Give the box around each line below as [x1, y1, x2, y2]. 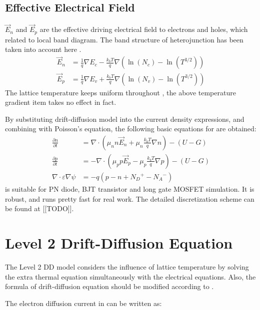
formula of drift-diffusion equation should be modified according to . [5, 281, 214, 292]
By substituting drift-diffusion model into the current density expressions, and [5, 113, 244, 124]
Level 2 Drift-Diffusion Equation [5, 233, 233, 253]
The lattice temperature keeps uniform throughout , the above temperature [5, 87, 236, 97]
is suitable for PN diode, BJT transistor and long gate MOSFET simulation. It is [5, 184, 254, 194]
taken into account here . [5, 44, 81, 54]
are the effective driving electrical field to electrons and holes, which [39, 24, 248, 34]
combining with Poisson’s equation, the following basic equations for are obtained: [5, 123, 256, 134]
